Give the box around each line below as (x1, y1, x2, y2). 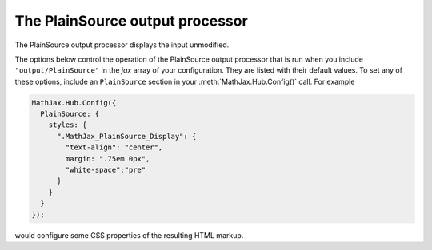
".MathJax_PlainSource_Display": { (57, 132, 197, 141)
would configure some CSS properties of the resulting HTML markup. (14, 230, 244, 240)
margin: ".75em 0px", (65, 154, 150, 163)
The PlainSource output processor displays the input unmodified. (14, 40, 230, 50)
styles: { (48, 121, 87, 129)
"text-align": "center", (65, 143, 163, 152)
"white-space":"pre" (65, 165, 146, 175)
